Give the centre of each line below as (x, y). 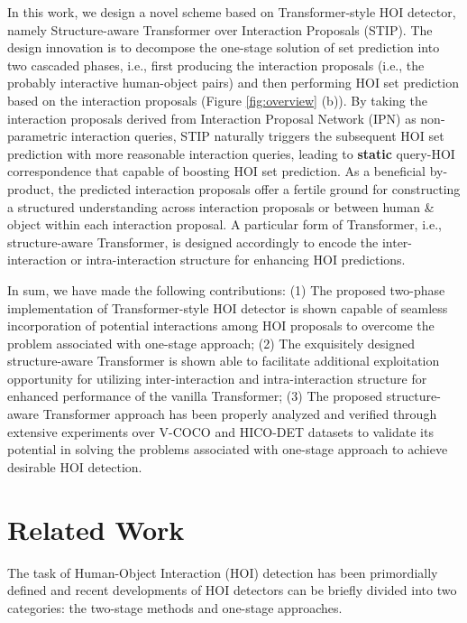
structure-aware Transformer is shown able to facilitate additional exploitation (224, 361)
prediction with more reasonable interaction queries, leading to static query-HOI (231, 153)
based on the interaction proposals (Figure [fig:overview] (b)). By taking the (217, 100)
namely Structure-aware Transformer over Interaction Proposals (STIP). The (220, 29)
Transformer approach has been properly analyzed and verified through (240, 414)
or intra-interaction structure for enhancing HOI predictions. (238, 260)
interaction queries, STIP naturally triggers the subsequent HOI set (257, 136)
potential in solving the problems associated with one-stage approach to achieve (228, 449)
